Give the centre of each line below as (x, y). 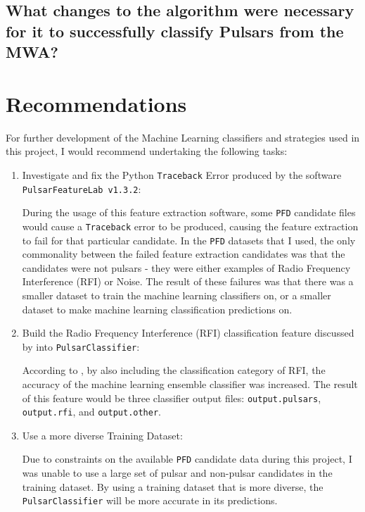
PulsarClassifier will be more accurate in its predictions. (150, 500)
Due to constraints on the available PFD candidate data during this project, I (187, 459)
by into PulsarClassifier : (81, 346)
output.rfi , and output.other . (91, 412)
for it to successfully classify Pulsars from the (175, 31)
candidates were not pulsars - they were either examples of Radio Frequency (186, 267)
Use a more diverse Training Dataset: (102, 435)
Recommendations (96, 103)
